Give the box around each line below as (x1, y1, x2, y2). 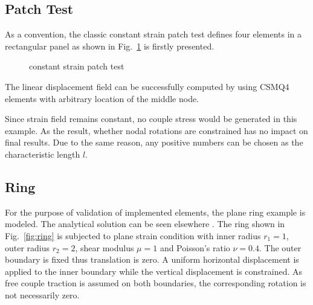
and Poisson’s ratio (160, 241, 230, 254)
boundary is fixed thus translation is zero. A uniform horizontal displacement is (5, 253, 299, 266)
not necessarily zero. (5, 288, 80, 301)
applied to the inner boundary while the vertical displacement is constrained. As (5, 265, 303, 277)
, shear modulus (75, 241, 134, 254)
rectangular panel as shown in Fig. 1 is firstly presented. (5, 39, 215, 52)
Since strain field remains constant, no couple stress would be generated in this (5, 112, 297, 125)
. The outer (259, 241, 302, 254)
